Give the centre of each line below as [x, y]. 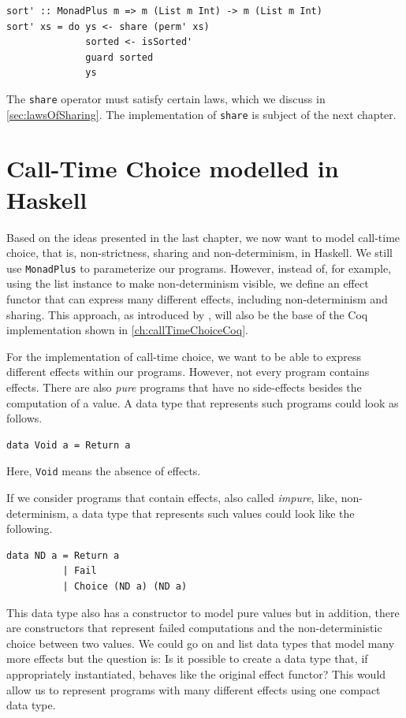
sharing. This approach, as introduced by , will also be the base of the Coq [187, 314]
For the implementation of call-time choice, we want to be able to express [184, 356]
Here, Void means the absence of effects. [104, 471]
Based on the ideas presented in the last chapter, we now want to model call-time [203, 237]
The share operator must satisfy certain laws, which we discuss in [166, 98]
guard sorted [119, 57]
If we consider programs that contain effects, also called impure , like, [172, 498]
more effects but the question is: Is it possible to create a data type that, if [187, 658]
